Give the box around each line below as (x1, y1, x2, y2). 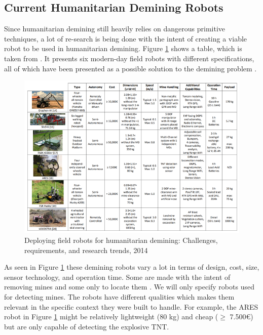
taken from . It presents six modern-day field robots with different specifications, (4, 53, 254, 63)
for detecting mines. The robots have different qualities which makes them (4, 291, 235, 302)
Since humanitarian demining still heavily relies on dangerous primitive (4, 23, 225, 34)
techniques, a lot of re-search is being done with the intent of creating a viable (4, 33, 247, 44)
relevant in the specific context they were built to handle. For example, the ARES (4, 301, 258, 312)
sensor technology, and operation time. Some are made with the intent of (4, 271, 231, 282)
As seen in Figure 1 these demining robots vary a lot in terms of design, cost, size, (4, 262, 259, 272)
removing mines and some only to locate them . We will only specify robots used (4, 281, 254, 292)
